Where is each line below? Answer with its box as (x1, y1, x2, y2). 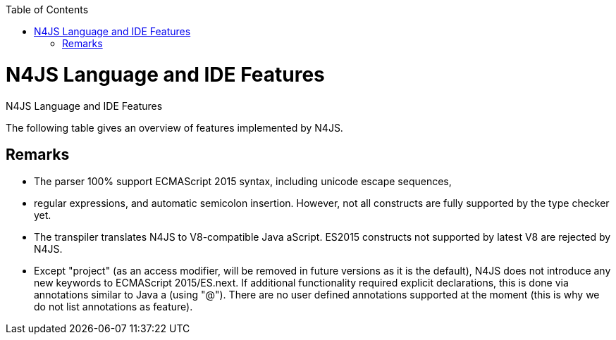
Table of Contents (6, 4, 89, 15)
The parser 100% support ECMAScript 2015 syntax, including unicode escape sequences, (34, 175, 452, 188)
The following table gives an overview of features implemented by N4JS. (6, 121, 343, 134)
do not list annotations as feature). (34, 301, 193, 313)
